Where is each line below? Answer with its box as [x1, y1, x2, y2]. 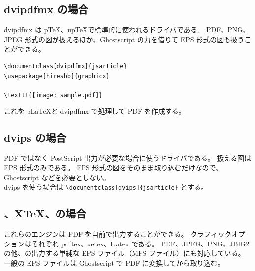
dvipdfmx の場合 [4, 1, 88, 17]
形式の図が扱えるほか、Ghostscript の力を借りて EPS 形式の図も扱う [24, 34, 245, 44]
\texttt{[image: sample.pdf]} [4, 91, 103, 99]
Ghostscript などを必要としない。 [4, 172, 110, 182]
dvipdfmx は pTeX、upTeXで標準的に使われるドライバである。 [4, 25, 204, 35]
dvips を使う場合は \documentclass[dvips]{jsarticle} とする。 [4, 182, 208, 192]
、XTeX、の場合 [4, 206, 86, 221]
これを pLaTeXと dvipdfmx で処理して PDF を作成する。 [4, 106, 186, 116]
